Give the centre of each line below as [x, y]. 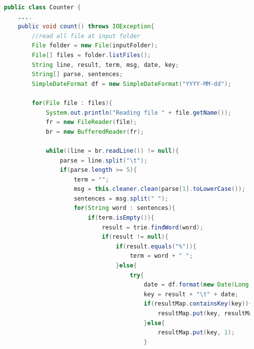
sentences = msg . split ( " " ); [121, 198]
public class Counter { [42, 7]
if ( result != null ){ [135, 237]
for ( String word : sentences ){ [125, 208]
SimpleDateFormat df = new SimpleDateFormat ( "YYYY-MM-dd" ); [132, 84]
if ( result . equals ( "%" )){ [156, 246]
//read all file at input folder [86, 36]
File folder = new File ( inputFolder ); [95, 46]
